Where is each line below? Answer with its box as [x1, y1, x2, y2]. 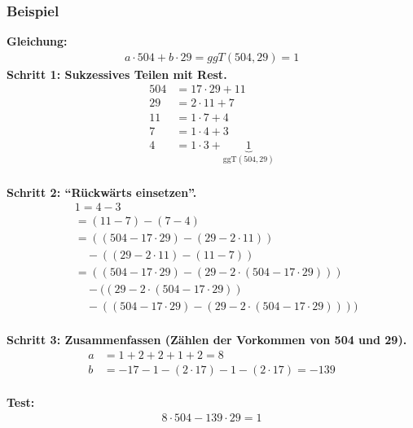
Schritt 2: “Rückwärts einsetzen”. [7, 183, 197, 200]
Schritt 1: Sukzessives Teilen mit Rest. [7, 65, 227, 82]
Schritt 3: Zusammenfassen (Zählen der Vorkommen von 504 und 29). [7, 331, 407, 348]
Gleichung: [7, 33, 68, 50]
